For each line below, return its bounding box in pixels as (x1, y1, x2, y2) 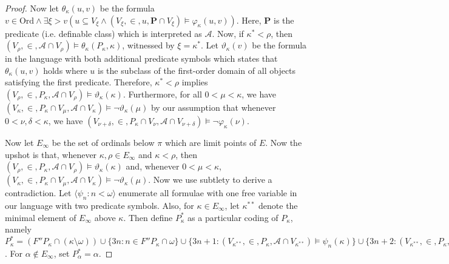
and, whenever (126, 160, 180, 173)
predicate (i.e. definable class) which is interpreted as (5, 27, 202, 39)
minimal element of (5, 211, 76, 223)
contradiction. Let (5, 186, 72, 199)
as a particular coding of (187, 211, 279, 223)
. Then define (123, 211, 173, 223)
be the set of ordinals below (52, 136, 155, 148)
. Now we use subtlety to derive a (148, 173, 272, 186)
